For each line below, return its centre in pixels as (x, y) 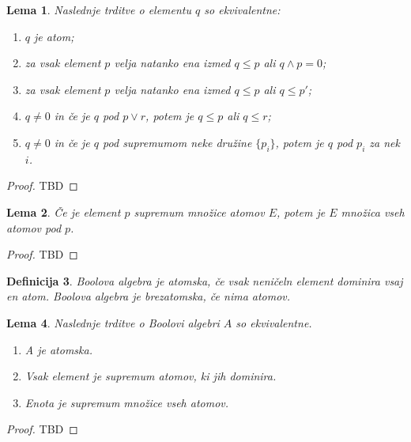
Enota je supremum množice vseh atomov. (127, 402)
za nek (385, 142)
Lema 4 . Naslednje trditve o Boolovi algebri (113, 322)
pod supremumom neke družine (177, 142)
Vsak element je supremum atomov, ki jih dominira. (151, 376)
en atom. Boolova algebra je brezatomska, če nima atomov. (149, 296)
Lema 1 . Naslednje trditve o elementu (99, 9)
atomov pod (34, 227)
